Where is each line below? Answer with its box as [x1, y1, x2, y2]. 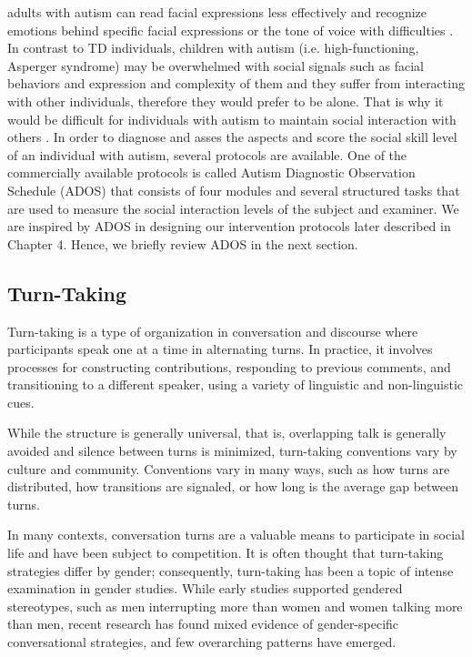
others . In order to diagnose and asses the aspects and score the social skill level [7, 127, 457, 147]
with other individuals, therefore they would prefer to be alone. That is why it [7, 91, 444, 110]
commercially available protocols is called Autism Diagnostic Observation [7, 163, 416, 182]
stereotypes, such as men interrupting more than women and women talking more [7, 596, 463, 615]
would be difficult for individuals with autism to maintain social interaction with [7, 109, 457, 128]
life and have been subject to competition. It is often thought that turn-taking [7, 543, 444, 562]
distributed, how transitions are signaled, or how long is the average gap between [7, 477, 459, 496]
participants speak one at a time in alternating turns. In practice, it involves [7, 339, 433, 359]
